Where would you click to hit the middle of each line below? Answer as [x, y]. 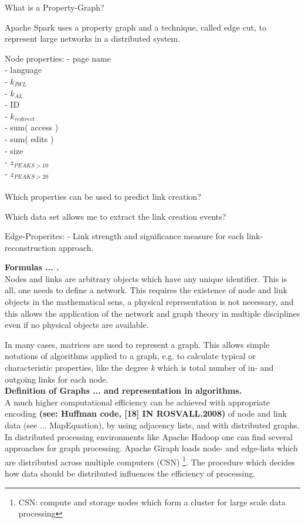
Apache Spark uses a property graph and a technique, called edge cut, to [135, 27]
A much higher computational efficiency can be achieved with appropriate [138, 402]
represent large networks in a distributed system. [92, 38]
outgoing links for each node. [57, 379]
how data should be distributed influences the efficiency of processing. [130, 473]
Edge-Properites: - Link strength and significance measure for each [124, 236]
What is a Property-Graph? [55, 7]
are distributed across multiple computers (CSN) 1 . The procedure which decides [150, 461]
